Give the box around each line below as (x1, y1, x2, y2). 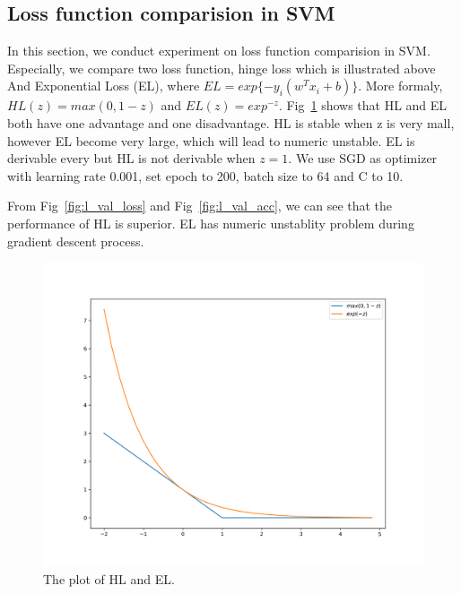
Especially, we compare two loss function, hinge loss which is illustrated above (7, 58, 436, 77)
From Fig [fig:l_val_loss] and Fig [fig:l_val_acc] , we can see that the (7, 196, 393, 215)
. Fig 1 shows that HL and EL (278, 96, 448, 115)
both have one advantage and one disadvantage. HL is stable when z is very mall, (7, 113, 455, 132)
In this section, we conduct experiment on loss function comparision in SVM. (7, 41, 431, 60)
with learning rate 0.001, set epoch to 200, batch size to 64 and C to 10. (7, 166, 404, 185)
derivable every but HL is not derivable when (7, 149, 256, 168)
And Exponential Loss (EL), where (7, 76, 200, 95)
